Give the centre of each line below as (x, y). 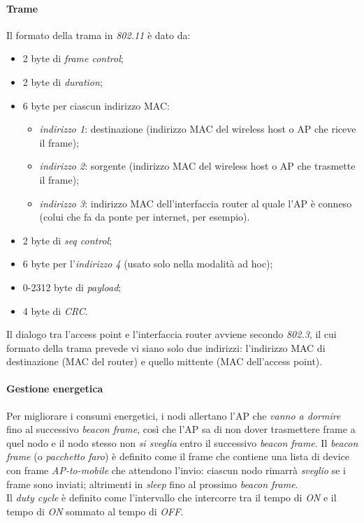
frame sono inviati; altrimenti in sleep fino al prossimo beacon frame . (152, 484)
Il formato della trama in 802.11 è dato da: (99, 35)
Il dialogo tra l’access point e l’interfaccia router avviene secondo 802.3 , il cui (172, 334)
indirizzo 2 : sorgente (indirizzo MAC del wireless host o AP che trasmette (197, 166)
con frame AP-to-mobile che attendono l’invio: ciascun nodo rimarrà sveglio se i (176, 470)
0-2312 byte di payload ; (72, 287)
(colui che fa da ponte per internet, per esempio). (145, 217)
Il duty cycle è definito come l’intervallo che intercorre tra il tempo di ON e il (172, 498)
